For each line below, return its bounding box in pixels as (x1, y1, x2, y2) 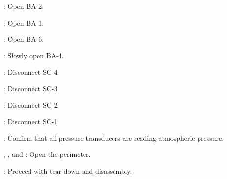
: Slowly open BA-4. (3, 50, 64, 60)
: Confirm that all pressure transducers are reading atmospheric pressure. (3, 132, 224, 143)
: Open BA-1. (3, 17, 44, 27)
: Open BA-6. (3, 34, 44, 44)
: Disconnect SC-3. (3, 83, 59, 93)
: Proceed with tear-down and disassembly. (3, 165, 132, 176)
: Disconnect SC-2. (3, 100, 59, 110)
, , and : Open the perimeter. (3, 149, 91, 159)
